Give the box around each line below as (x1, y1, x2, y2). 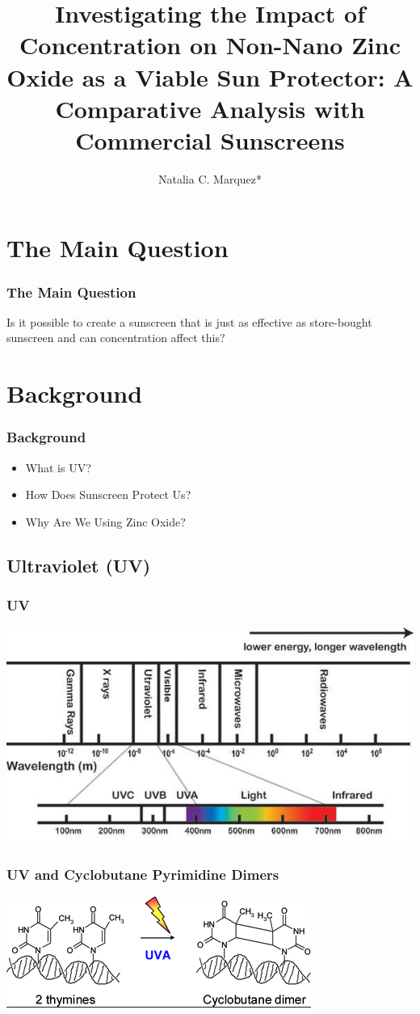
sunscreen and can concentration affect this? (6, 329, 225, 346)
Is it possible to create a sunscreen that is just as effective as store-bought (6, 313, 372, 330)
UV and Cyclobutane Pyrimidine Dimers (6, 864, 279, 884)
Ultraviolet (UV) (6, 552, 151, 577)
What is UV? (25, 458, 91, 475)
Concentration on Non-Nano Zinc (19, 28, 401, 61)
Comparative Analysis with (55, 91, 365, 125)
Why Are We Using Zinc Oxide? (25, 513, 186, 530)
